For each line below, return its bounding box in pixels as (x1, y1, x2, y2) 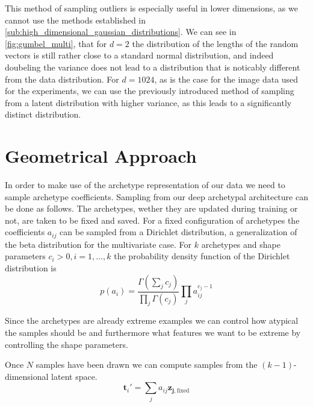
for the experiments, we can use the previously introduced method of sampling (5, 84, 294, 97)
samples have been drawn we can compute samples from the (36, 358, 258, 371)
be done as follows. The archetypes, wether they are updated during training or (5, 202, 298, 215)
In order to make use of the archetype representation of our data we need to (5, 178, 285, 191)
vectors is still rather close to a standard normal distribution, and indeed (5, 49, 274, 62)
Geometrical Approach (5, 144, 197, 168)
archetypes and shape (201, 238, 280, 250)
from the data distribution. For (5, 72, 119, 85)
